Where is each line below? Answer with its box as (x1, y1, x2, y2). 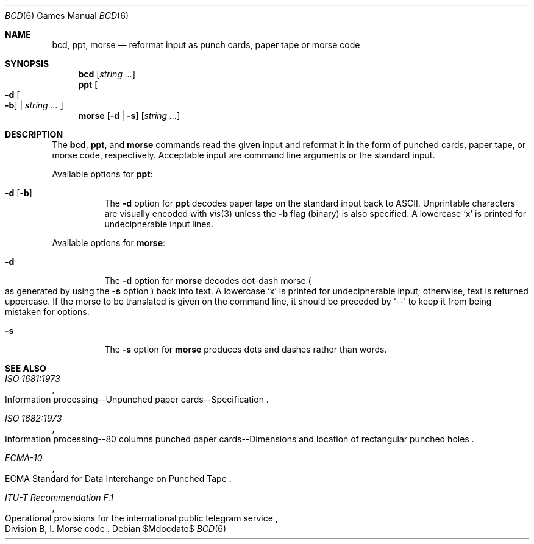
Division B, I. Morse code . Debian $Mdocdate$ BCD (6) (5, 523, 227, 534)
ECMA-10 (5, 453, 43, 463)
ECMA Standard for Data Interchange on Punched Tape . (5, 473, 232, 484)
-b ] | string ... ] (5, 100, 63, 110)
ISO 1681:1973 (5, 373, 60, 384)
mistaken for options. (5, 306, 90, 317)
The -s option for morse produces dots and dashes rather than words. (104, 344, 387, 355)
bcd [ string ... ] (78, 69, 136, 79)
